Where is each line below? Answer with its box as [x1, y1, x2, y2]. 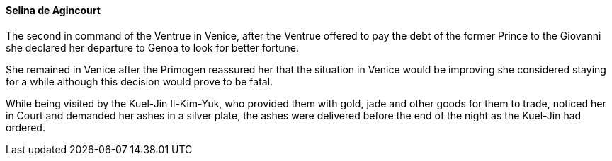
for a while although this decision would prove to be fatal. [6, 75, 273, 88]
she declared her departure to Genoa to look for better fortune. [6, 41, 299, 54]
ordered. [6, 121, 45, 133]
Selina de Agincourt [6, 4, 101, 16]
